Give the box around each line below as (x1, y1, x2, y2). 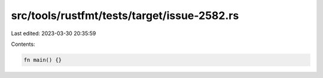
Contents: (11, 40, 35, 48)
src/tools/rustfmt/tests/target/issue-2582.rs (11, 9, 239, 22)
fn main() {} (23, 57, 62, 63)
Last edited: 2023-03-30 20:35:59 (11, 30, 96, 37)
